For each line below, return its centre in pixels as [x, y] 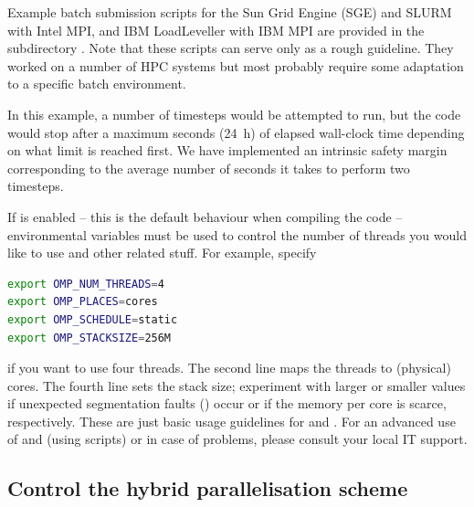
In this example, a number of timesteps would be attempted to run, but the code [234, 114]
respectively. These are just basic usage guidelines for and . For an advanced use [232, 421]
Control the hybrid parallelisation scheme [208, 488]
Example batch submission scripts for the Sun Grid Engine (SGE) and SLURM [230, 12]
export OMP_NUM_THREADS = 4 [86, 284]
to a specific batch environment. [97, 84]
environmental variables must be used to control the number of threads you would [237, 234]
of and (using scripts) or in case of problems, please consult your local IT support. [237, 439]
